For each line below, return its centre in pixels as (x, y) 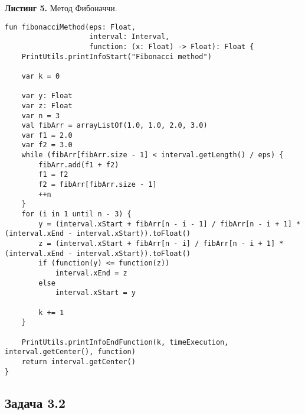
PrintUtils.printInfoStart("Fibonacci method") (117, 56)
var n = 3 (41, 116)
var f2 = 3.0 (47, 145)
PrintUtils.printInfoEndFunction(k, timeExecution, (125, 342)
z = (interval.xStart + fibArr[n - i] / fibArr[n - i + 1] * (161, 244)
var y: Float (47, 96)
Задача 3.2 (35, 402)
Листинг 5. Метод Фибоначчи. (61, 8)
